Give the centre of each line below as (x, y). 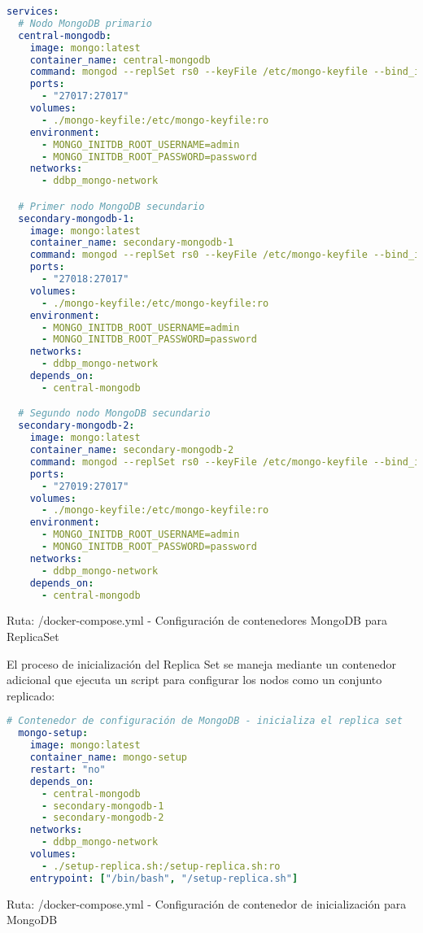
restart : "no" (68, 769)
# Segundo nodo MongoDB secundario (114, 414)
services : (33, 11)
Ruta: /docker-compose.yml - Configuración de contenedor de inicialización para (207, 903)
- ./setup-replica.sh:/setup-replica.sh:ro (161, 866)
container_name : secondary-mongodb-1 (132, 243)
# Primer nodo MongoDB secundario (111, 206)
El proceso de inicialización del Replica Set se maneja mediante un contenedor (201, 663)
